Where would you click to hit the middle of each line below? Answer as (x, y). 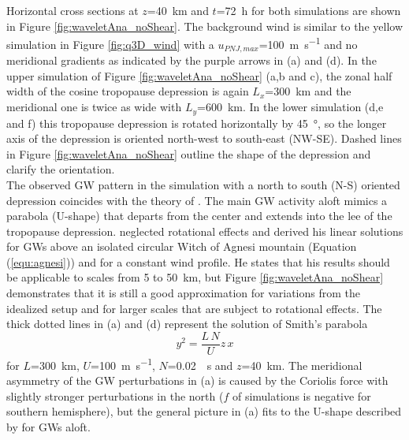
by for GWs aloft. (48, 426)
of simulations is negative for (301, 395)
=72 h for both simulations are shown (309, 10)
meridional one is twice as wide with (94, 107)
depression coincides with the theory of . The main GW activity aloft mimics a (197, 200)
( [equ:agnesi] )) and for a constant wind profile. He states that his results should (198, 261)
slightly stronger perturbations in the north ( (115, 395)
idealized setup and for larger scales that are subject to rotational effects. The (194, 308)
